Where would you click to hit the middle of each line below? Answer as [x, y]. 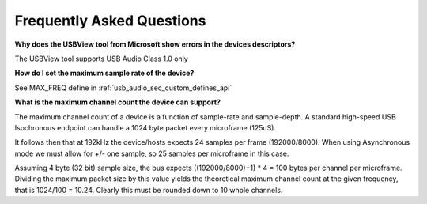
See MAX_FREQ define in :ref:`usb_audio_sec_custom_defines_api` [123, 88]
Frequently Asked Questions [110, 21]
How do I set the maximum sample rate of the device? [104, 73]
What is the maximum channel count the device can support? [118, 102]
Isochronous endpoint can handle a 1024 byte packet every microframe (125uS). [145, 127]
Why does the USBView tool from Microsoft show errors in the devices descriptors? [155, 44]
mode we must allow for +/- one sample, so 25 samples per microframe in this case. [152, 153]
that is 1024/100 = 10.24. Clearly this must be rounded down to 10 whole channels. [149, 190]
